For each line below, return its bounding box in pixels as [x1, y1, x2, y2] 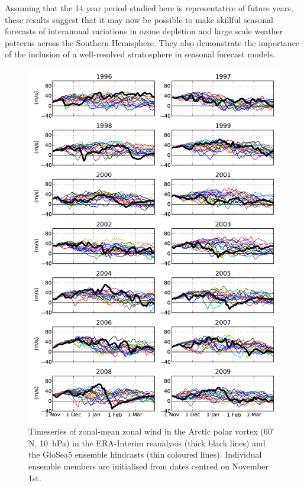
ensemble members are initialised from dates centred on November [28, 460, 269, 472]
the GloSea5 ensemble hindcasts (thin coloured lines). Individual [28, 448, 262, 461]
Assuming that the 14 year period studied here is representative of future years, [5, 2, 293, 14]
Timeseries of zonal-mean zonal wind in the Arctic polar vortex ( [28, 425, 264, 438]
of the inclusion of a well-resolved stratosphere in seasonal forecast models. [5, 48, 275, 60]
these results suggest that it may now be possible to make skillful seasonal [5, 13, 273, 25]
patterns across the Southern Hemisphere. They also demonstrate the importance [5, 36, 300, 48]
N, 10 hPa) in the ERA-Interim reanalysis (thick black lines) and [28, 436, 266, 449]
